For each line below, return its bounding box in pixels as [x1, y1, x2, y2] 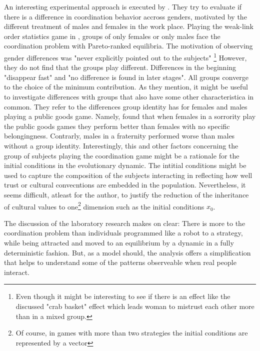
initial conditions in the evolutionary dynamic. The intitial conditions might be [4, 160, 246, 170]
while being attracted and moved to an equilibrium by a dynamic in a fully [4, 237, 234, 247]
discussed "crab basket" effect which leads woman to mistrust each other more [15, 300, 254, 311]
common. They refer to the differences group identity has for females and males [4, 101, 247, 111]
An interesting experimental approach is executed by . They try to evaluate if [4, 1, 242, 11]
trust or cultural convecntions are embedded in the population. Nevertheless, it [4, 179, 246, 190]
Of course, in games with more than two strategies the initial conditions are [15, 327, 248, 338]
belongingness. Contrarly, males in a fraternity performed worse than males [4, 130, 235, 141]
